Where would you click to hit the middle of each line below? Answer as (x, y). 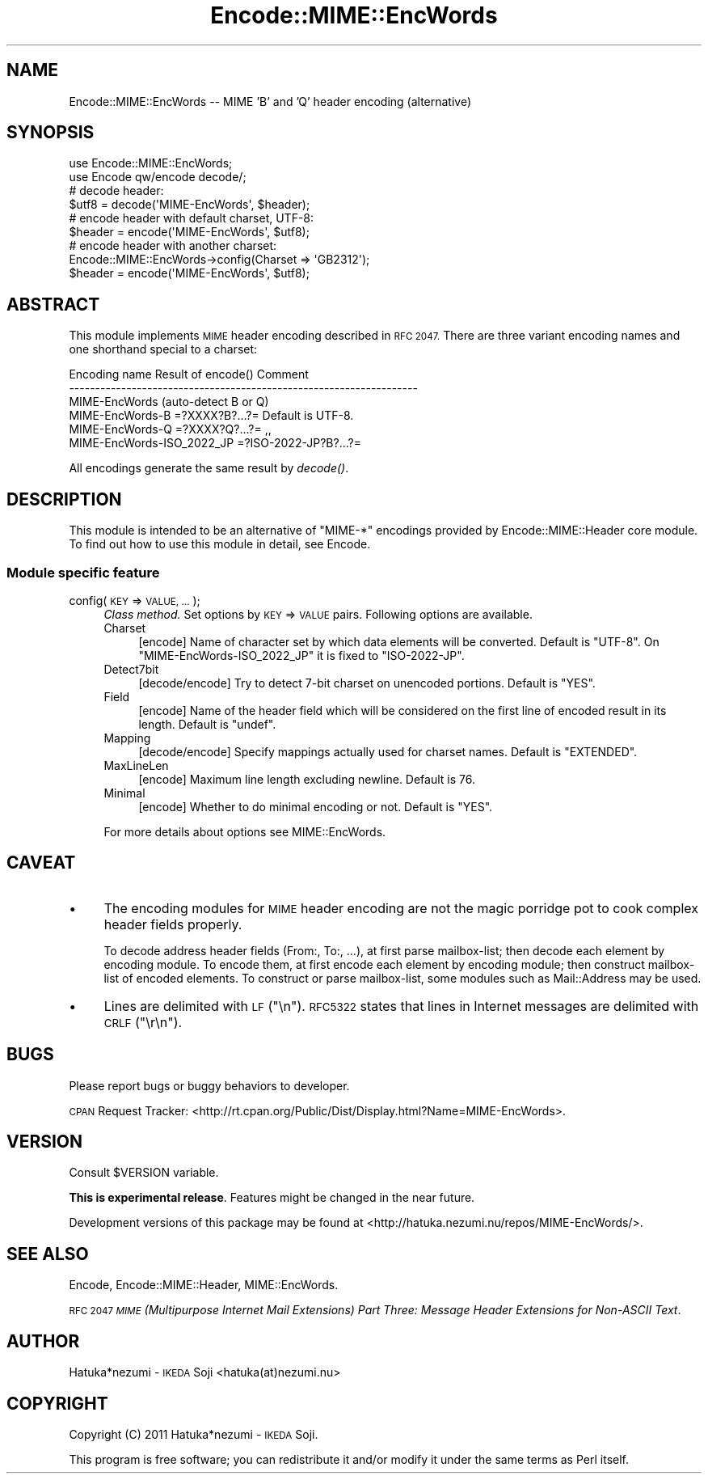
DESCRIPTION (64, 499)
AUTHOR (43, 1341)
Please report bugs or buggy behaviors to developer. (209, 1085)
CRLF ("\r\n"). (143, 1022)
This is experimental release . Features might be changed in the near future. (272, 1198)
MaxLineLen (136, 765)
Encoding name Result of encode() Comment (189, 374)
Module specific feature (83, 572)
